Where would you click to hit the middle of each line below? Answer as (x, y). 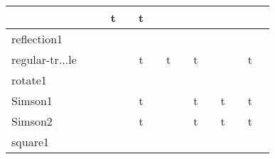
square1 (31, 142)
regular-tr (35, 59)
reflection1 (37, 39)
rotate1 (29, 80)
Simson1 (32, 100)
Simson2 (32, 121)
